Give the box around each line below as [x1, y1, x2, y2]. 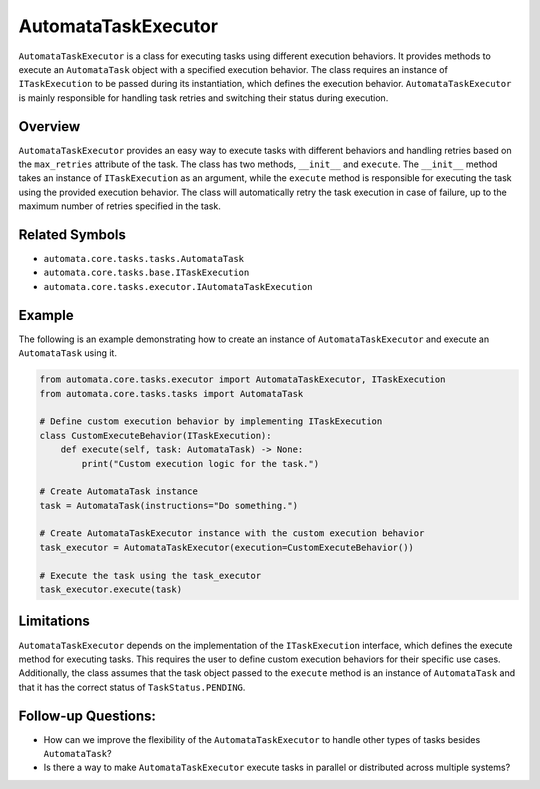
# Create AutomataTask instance [39, 486, 199, 497]
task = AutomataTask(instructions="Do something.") [39, 500, 299, 511]
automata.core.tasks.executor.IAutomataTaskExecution [43, 281, 313, 292]
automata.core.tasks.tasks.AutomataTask [43, 253, 245, 265]
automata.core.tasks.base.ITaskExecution [43, 267, 250, 279]
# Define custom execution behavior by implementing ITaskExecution [39, 416, 383, 427]
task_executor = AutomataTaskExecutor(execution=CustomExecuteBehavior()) [39, 541, 415, 553]
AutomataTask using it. [18, 347, 117, 359]
